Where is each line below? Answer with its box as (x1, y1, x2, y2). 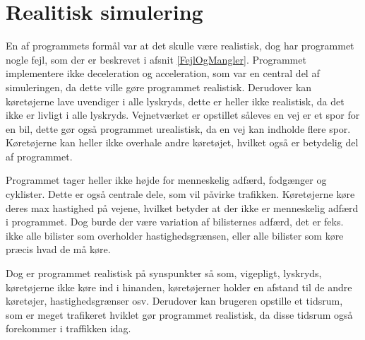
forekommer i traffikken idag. (6, 321, 131, 336)
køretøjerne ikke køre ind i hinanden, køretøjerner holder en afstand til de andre (6, 279, 352, 294)
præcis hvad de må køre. (6, 242, 111, 257)
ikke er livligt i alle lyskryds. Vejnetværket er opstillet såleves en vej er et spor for (6, 107, 360, 122)
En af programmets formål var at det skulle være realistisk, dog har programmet (6, 38, 354, 53)
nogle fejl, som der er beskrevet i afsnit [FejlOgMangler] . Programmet (6, 52, 306, 66)
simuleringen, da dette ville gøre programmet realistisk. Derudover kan (6, 79, 312, 94)
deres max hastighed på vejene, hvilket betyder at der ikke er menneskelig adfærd (6, 200, 359, 215)
